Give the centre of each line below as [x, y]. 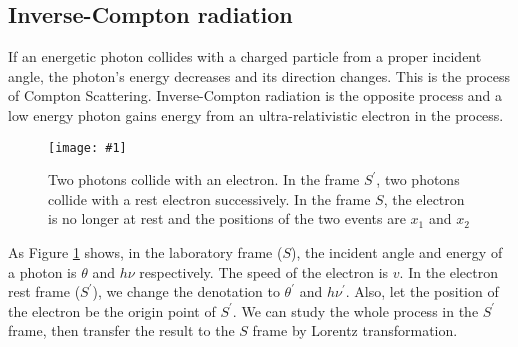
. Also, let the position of [422, 291]
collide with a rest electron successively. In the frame [209, 198]
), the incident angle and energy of [396, 252]
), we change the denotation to [186, 291]
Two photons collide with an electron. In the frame [204, 179]
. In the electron [449, 271]
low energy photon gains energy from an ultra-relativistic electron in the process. [256, 114]
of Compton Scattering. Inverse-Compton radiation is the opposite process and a [255, 95]
